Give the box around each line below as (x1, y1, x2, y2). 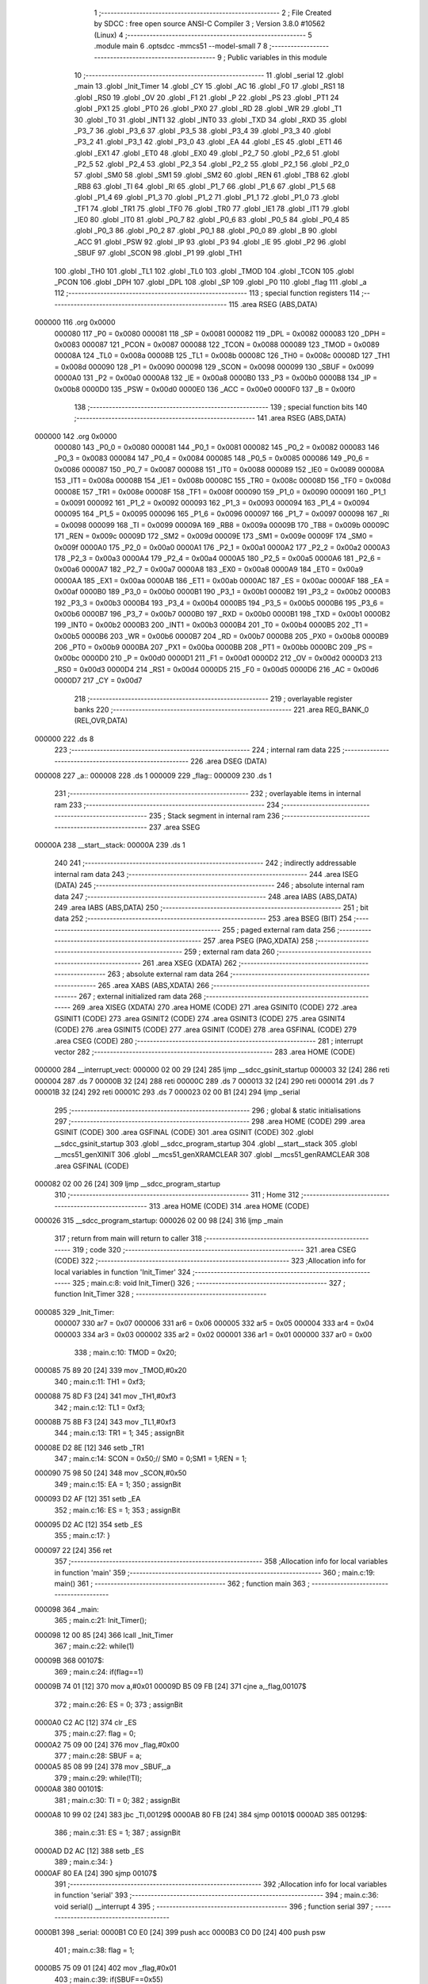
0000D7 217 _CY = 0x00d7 (54, 675, 143, 686)
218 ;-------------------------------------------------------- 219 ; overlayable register (74, 694, 353, 703)
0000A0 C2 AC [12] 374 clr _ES (34, 1717, 137, 1727)
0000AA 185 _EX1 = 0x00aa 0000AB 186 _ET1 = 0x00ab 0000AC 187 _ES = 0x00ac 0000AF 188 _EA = (54, 575, 390, 585)
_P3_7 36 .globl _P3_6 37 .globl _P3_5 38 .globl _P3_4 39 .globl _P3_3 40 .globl (74, 125, 331, 135)
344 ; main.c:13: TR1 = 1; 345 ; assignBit (54, 1428, 185, 1438)
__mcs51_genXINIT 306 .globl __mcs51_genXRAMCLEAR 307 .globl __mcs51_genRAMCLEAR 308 (54, 1150, 370, 1159)
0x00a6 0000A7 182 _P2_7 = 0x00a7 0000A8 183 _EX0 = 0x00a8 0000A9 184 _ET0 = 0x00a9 (54, 564, 364, 575)
